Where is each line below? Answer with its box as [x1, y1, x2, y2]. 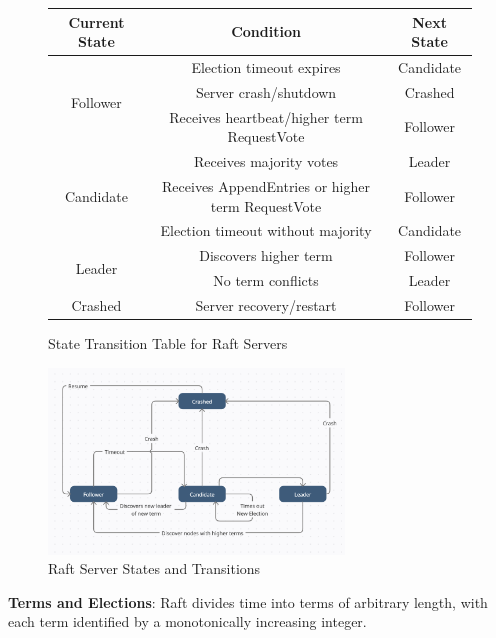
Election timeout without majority [160, 220, 372, 241]
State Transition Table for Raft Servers [48, 332, 288, 353]
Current [68, 11, 125, 32]
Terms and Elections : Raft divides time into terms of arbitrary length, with [8, 591, 488, 612]
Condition [231, 21, 301, 42]
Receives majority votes [193, 151, 339, 172]
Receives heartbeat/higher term [169, 106, 363, 127]
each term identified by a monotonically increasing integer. [8, 611, 367, 632]
